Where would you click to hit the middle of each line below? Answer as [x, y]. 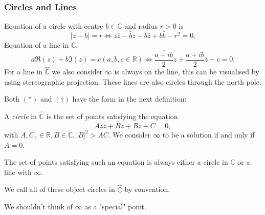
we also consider [77, 72]
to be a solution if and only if [208, 134]
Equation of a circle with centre [54, 26]
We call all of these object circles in [60, 189]
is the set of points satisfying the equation [112, 116]
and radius [141, 26]
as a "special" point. [115, 207]
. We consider [129, 134]
